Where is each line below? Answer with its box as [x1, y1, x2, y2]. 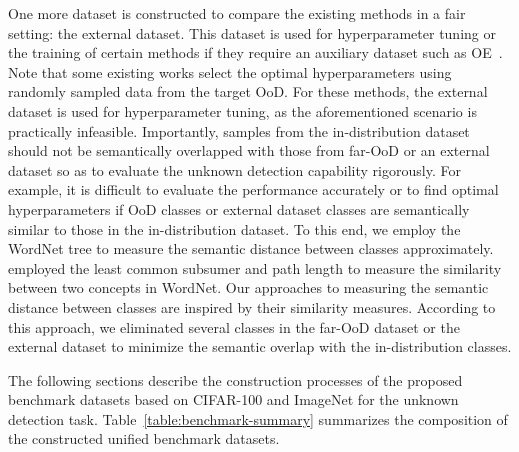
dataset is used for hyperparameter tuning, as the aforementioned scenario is [8, 100, 477, 121]
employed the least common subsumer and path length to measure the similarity [8, 257, 502, 278]
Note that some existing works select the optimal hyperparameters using [8, 61, 452, 82]
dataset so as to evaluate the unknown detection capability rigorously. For [8, 159, 461, 180]
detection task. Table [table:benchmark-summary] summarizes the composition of [8, 408, 508, 429]
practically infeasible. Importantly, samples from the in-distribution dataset [8, 120, 470, 141]
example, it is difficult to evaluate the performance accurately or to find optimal [8, 179, 499, 200]
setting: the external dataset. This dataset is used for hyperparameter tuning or [8, 22, 496, 43]
